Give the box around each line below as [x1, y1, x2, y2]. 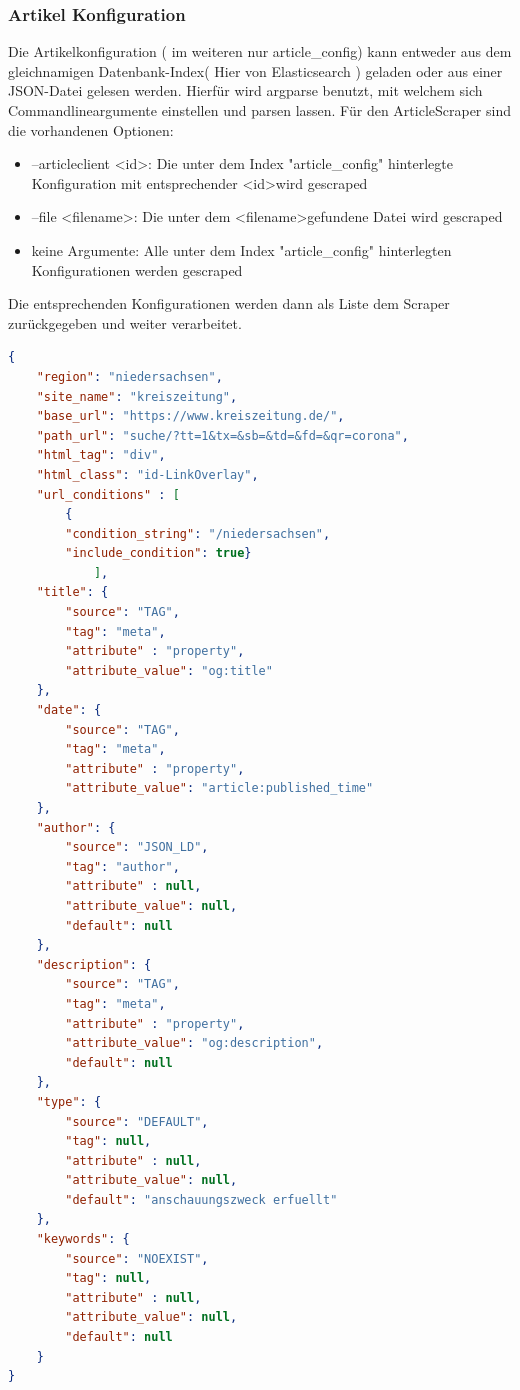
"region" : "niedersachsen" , [36, 369, 223, 384]
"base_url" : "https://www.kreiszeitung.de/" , [36, 409, 345, 424]
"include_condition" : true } [65, 546, 252, 561]
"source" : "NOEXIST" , [65, 1251, 209, 1266]
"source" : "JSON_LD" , [65, 840, 209, 855]
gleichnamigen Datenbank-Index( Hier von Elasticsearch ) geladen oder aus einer [8, 60, 503, 81]
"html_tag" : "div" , [36, 448, 166, 463]
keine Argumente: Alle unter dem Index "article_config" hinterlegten [31, 239, 452, 260]
